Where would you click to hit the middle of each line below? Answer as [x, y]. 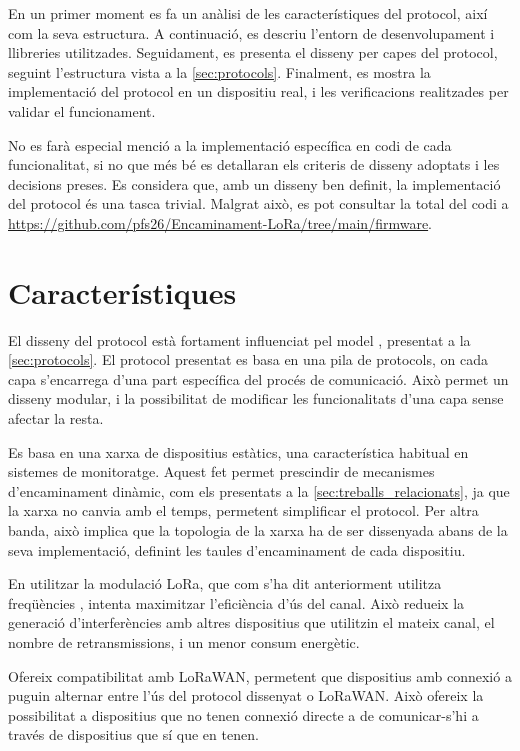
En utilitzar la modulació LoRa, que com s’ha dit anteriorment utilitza [225, 583]
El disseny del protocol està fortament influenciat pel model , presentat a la [239, 339]
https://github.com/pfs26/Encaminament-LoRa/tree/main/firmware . [220, 222]
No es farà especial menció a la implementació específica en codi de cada [230, 144]
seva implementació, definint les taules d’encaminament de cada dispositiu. [237, 549]
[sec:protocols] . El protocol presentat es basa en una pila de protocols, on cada [248, 359]
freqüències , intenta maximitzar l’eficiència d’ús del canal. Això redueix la [236, 602]
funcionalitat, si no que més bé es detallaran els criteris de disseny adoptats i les [254, 164]
